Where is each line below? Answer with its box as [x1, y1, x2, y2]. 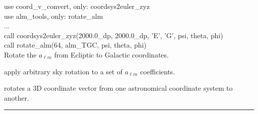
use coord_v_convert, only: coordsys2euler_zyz [4, 1, 150, 11]
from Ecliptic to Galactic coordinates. [54, 49, 169, 59]
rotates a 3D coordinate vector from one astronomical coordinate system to [4, 83, 233, 93]
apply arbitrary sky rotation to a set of [4, 66, 123, 76]
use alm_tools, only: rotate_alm [4, 10, 103, 21]
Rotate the [4, 49, 37, 59]
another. [4, 92, 29, 103]
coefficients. [140, 66, 175, 76]
